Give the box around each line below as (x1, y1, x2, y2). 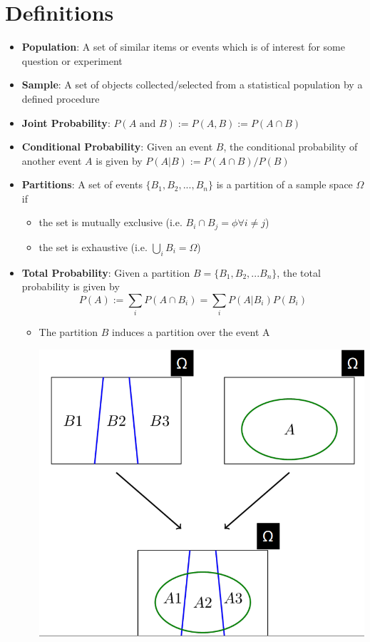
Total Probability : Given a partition (21, 265, 190, 280)
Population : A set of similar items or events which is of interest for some (21, 39, 345, 54)
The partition (38, 325, 98, 340)
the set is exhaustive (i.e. (38, 239, 148, 254)
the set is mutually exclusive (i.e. (38, 215, 183, 230)
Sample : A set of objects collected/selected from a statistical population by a (21, 77, 363, 92)
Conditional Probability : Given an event (21, 139, 213, 154)
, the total (277, 265, 321, 280)
